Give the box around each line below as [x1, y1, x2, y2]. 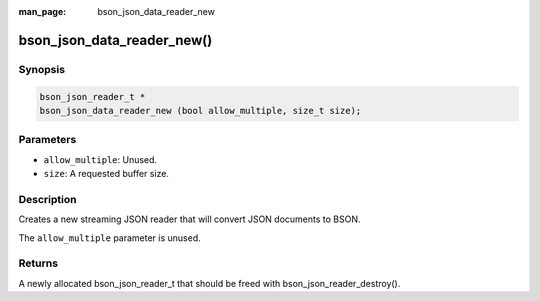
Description [18, 192, 77, 206]
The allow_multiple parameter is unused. [18, 231, 202, 244]
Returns [18, 256, 59, 270]
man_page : [18, 6, 67, 17]
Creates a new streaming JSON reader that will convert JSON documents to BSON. [18, 213, 361, 225]
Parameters [18, 133, 77, 147]
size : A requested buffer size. [43, 168, 170, 180]
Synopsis [18, 62, 65, 76]
